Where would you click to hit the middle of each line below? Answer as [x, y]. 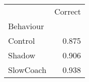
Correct [68, 11]
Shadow [22, 55]
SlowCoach [27, 70]
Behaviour [26, 26]
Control [21, 40]
